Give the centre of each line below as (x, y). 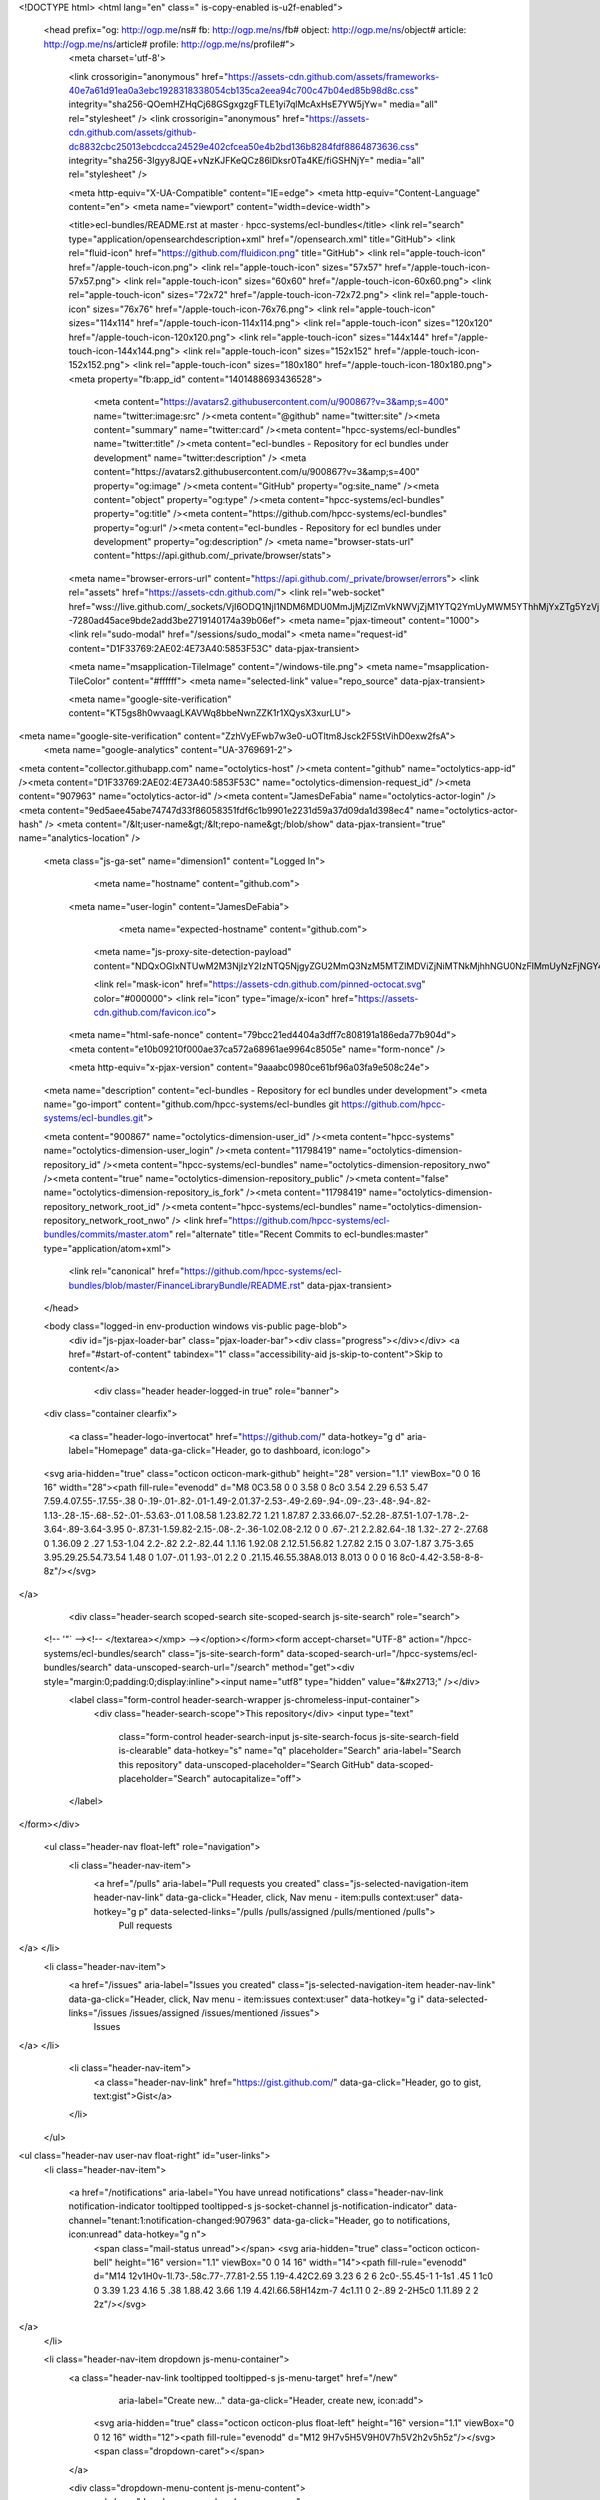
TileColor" (89, 681)
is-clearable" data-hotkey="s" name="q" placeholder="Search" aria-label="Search (290, 1751)
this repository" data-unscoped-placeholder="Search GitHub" (246, 1764)
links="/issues (97, 2013)
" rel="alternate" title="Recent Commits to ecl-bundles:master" (298, 1234)
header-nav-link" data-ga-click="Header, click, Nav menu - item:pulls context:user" (266, 1897)
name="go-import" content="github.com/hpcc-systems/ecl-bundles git (191, 1104)
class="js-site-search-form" (226, 1653)
